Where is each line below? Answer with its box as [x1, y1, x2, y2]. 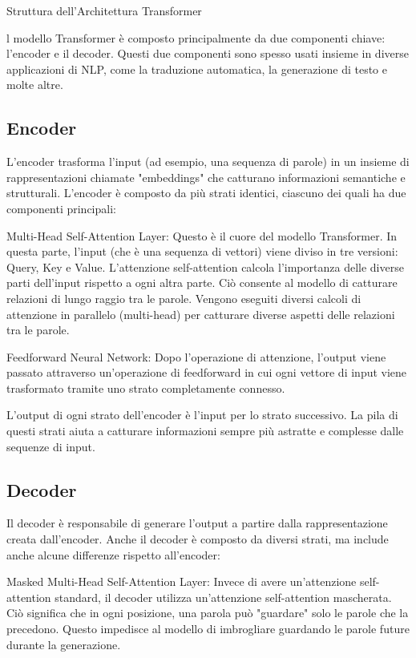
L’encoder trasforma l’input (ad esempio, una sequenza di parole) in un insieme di [6, 153, 410, 170]
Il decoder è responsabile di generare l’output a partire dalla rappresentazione [6, 515, 388, 531]
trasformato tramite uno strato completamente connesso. [6, 379, 285, 396]
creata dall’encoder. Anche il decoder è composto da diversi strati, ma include [6, 531, 389, 547]
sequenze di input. [6, 438, 95, 454]
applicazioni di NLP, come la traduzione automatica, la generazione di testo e [6, 60, 387, 77]
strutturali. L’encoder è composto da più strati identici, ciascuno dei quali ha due [6, 184, 406, 201]
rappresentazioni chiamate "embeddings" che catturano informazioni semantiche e [6, 168, 406, 185]
